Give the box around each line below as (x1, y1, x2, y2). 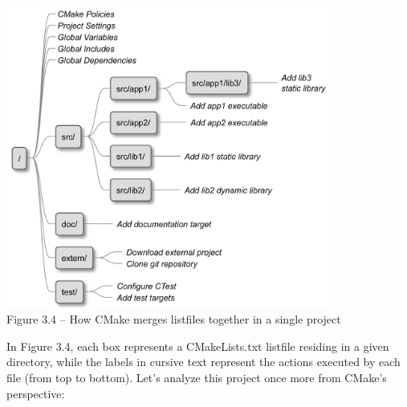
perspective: (6, 385, 65, 401)
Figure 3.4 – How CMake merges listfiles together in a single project (6, 311, 341, 328)
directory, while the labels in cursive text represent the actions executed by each (6, 353, 401, 370)
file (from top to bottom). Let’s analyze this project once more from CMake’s (6, 368, 387, 385)
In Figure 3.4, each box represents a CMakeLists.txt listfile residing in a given (6, 337, 389, 354)
